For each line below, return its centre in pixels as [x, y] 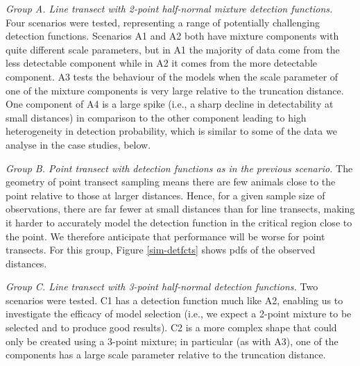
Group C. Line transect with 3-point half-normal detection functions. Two [162, 286]
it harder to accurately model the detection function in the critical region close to [179, 222]
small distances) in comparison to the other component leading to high [156, 117]
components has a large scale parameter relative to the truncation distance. [166, 355]
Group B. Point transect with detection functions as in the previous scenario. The [179, 168]
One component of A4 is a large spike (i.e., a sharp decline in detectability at [170, 104]
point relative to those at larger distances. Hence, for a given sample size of [165, 195]
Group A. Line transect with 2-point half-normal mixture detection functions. [169, 8]
